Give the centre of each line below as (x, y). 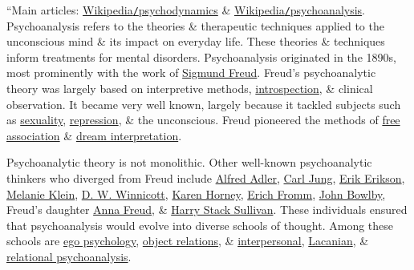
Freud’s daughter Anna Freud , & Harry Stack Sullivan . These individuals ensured (207, 210)
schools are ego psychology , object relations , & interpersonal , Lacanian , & (188, 241)
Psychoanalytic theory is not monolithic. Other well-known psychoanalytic (189, 162)
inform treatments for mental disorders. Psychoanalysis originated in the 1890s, (201, 56)
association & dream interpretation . (94, 135)
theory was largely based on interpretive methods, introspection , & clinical (190, 89)
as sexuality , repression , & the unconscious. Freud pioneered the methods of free (203, 120)
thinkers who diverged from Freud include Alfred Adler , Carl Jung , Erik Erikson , (206, 178)
